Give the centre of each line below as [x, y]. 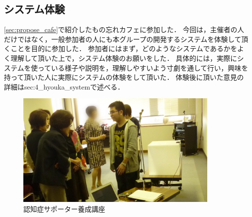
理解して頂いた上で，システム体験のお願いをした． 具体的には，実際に [124, 58]
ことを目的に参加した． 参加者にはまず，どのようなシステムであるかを [124, 48]
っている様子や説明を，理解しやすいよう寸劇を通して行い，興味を [143, 67]
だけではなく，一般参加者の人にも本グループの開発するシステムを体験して [123, 39]
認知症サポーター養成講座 [64, 208]
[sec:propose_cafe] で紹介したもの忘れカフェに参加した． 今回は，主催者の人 [124, 29]
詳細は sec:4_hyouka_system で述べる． [64, 86]
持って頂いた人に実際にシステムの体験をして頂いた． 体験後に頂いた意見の [124, 77]
